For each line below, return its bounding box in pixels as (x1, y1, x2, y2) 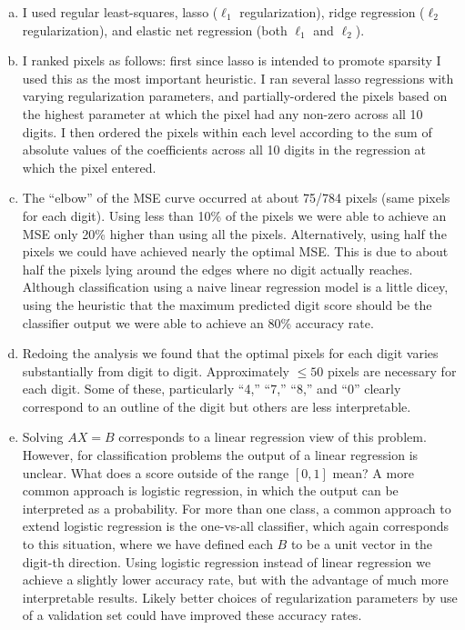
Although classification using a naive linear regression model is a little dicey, (22, 277, 449, 296)
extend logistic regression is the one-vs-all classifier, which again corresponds (22, 516, 450, 535)
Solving (22, 427, 64, 446)
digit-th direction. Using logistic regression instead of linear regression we (22, 552, 431, 571)
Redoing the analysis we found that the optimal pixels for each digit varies (22, 344, 439, 363)
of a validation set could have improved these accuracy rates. (22, 605, 362, 625)
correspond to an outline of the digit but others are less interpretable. (22, 396, 411, 415)
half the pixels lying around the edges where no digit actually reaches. (22, 259, 413, 278)
